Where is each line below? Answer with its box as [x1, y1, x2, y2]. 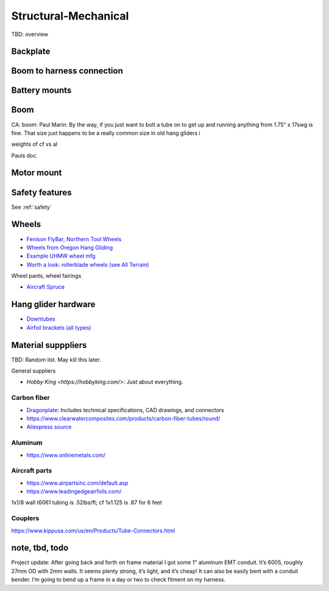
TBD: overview [11, 31, 49, 38]
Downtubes [26, 315, 55, 323]
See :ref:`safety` [11, 203, 52, 211]
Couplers [11, 514, 40, 523]
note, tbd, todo [11, 543, 69, 553]
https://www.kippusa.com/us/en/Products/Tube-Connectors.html [11, 527, 175, 534]
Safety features [11, 187, 73, 198]
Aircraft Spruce [26, 283, 65, 291]
